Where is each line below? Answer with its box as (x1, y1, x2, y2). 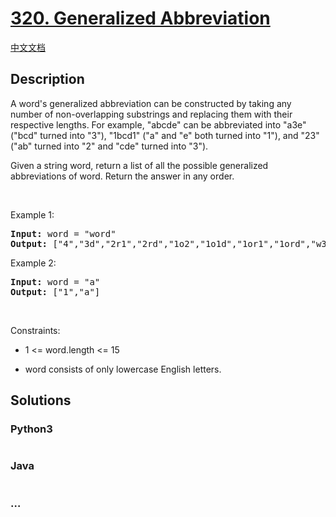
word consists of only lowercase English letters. (24, 363, 222, 375)
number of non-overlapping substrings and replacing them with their (10, 108, 293, 120)
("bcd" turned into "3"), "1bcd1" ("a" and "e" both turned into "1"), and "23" (10, 129, 320, 141)
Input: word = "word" (10, 228, 117, 239)
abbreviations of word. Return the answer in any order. (10, 170, 235, 182)
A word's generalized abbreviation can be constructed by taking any (10, 97, 292, 109)
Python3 (10, 422, 53, 436)
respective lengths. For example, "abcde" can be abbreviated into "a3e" (10, 118, 307, 131)
